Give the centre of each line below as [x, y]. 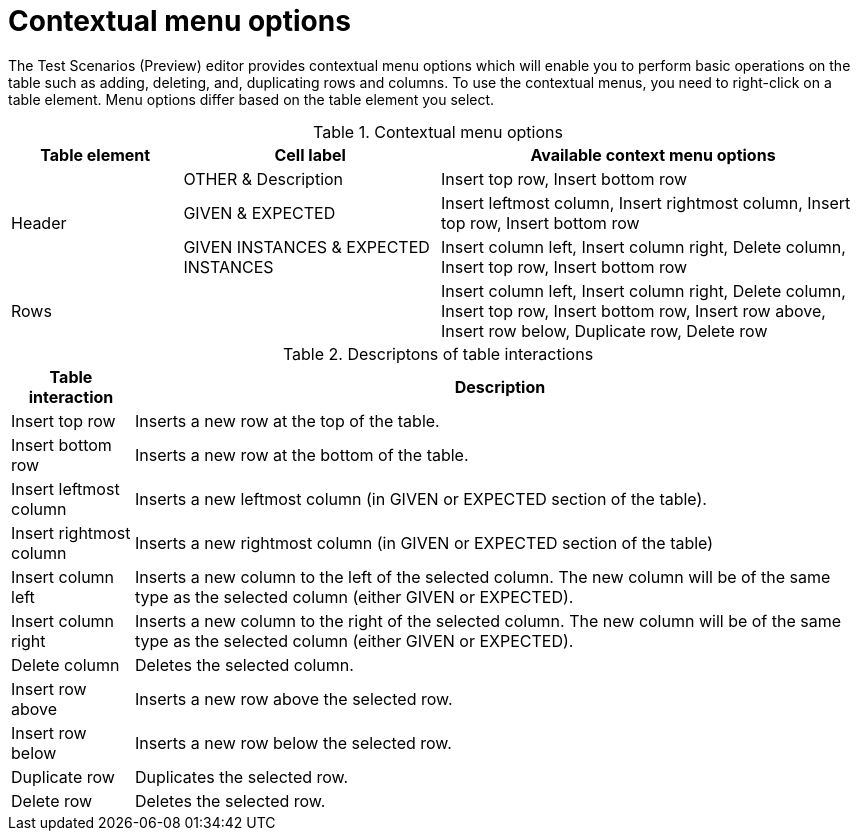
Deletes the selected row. [230, 800]
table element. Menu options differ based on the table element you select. [251, 99]
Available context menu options [653, 154]
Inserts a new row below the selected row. [293, 742]
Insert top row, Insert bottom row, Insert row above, [633, 310]
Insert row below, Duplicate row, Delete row [604, 330]
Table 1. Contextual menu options [438, 131]
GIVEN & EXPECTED [259, 212]
